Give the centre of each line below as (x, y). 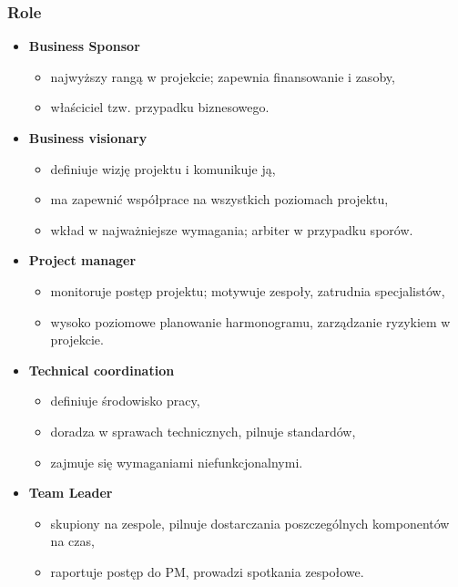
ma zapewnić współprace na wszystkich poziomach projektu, (219, 199)
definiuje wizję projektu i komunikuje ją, (163, 168)
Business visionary (88, 138)
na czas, (72, 541)
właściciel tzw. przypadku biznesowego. (160, 107)
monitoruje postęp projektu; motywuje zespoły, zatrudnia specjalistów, (248, 290)
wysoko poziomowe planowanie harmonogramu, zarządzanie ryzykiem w (250, 321)
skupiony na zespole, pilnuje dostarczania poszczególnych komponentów (250, 523)
